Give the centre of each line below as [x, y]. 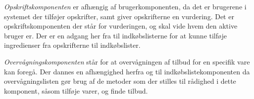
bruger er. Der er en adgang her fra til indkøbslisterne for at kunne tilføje [115, 35]
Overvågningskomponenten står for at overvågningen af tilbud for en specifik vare [127, 61]
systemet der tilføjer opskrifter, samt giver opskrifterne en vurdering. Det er [119, 16]
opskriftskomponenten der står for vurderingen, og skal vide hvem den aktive [121, 26]
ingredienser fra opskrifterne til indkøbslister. [72, 45]
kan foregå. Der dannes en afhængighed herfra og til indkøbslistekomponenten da [127, 71]
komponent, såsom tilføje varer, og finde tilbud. [76, 90]
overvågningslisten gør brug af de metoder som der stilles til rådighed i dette [120, 81]
